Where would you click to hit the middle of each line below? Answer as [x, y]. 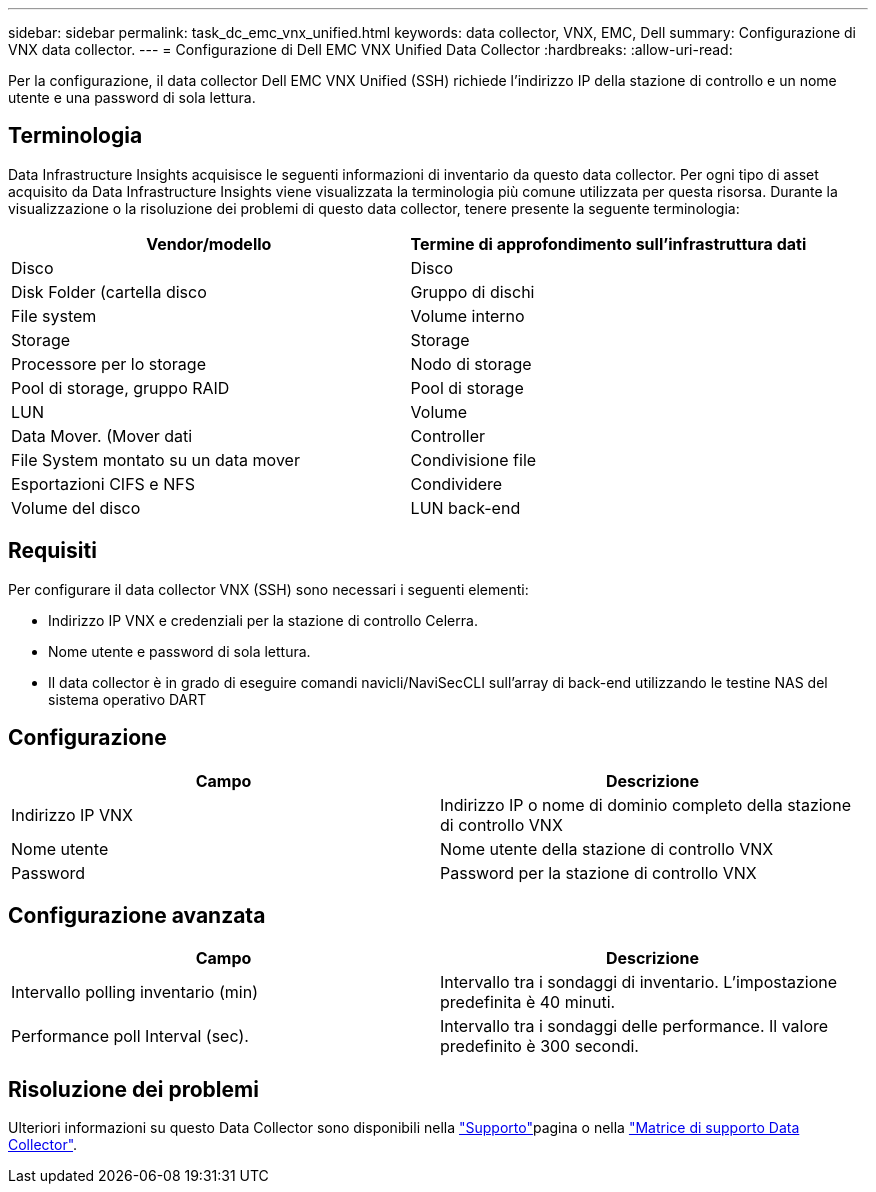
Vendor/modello [209, 243]
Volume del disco [76, 507]
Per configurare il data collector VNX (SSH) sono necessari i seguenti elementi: [268, 589]
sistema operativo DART [127, 699]
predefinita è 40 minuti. [528, 1002]
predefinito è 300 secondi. [539, 1046]
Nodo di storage [471, 363]
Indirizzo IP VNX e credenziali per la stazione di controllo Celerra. [263, 620]
